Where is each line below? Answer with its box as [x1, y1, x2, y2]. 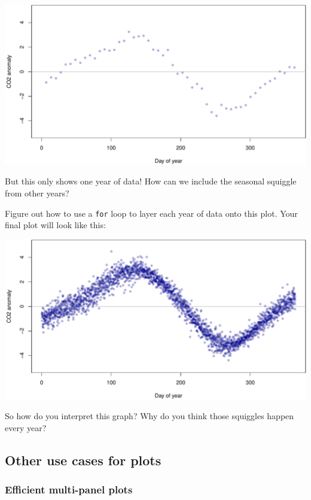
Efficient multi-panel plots [5, 482, 133, 497]
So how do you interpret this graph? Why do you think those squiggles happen [5, 410, 294, 422]
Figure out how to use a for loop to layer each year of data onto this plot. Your [5, 207, 298, 219]
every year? [5, 421, 47, 434]
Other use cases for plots [5, 450, 161, 469]
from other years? [5, 186, 69, 199]
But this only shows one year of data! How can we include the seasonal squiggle [5, 175, 297, 187]
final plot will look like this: [5, 219, 106, 231]
